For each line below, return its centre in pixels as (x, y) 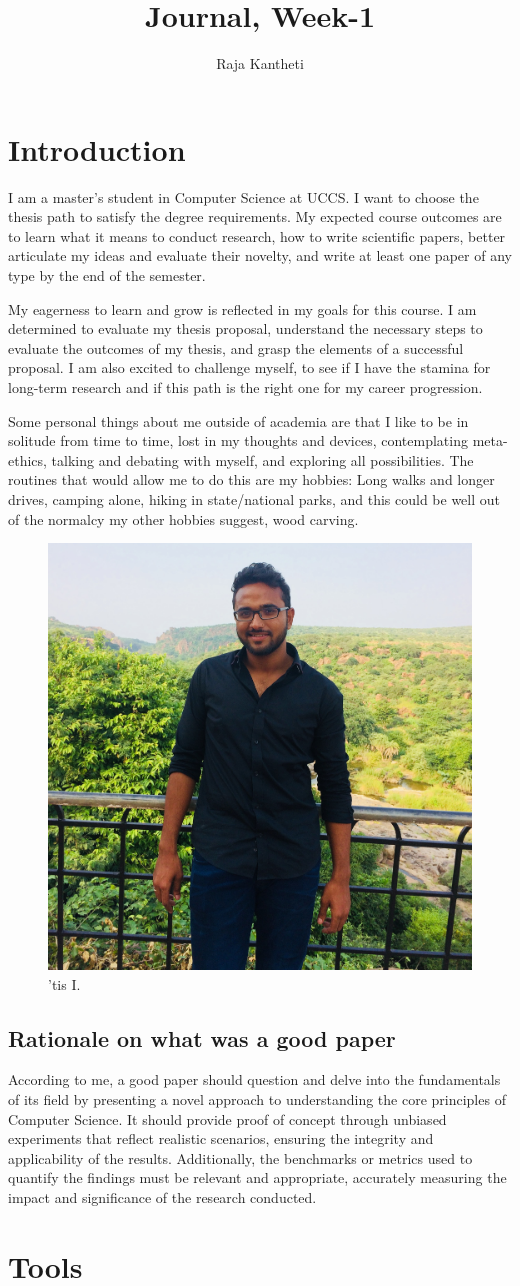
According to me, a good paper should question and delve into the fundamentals (254, 1079)
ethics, (27, 459)
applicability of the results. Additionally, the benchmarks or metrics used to (240, 1157)
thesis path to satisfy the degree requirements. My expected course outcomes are (255, 216)
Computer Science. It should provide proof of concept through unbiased (227, 1118)
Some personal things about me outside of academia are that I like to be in (238, 420)
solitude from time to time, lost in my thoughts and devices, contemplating (238, 440)
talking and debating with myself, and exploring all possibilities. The (262, 459)
